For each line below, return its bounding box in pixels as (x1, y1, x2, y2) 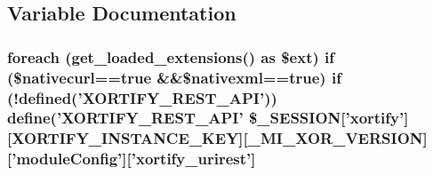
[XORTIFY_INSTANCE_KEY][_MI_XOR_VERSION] (7, 127, 428, 149)
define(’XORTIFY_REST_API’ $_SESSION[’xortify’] (7, 107, 409, 129)
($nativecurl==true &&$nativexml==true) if (7, 66, 341, 88)
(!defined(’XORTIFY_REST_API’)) (7, 86, 277, 108)
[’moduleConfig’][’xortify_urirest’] (7, 147, 256, 170)
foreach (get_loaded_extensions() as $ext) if (7, 45, 335, 68)
